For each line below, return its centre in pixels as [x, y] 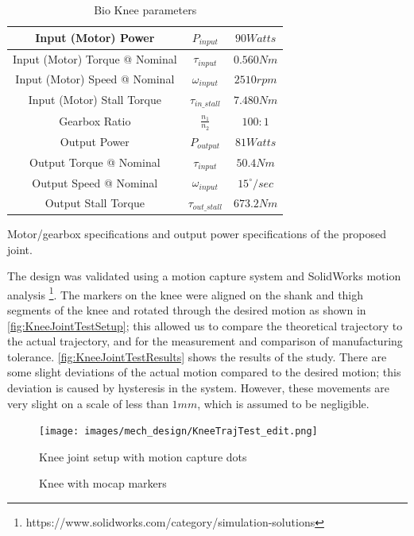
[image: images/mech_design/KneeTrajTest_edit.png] [178, 432]
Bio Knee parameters [145, 10]
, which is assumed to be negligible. [283, 403]
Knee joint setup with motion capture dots [143, 456]
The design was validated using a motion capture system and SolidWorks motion [204, 276]
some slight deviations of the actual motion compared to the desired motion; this [204, 372]
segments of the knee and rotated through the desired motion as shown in [187, 309]
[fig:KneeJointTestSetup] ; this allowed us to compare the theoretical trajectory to [205, 325]
